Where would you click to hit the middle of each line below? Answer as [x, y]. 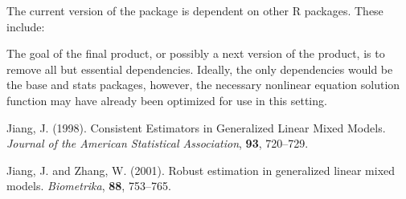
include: [26, 26]
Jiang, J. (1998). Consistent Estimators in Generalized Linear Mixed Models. [196, 127]
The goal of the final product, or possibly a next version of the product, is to [196, 53]
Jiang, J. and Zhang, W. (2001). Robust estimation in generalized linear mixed [201, 170]
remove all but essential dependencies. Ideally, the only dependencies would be [200, 69]
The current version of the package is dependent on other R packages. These [195, 10]
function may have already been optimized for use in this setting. [167, 100]
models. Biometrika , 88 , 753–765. [89, 186]
